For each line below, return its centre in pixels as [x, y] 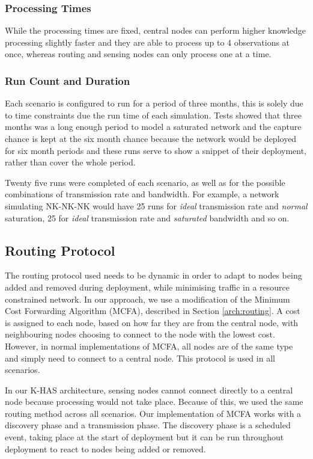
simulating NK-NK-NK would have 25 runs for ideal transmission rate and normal [156, 205]
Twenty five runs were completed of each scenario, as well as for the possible [145, 182]
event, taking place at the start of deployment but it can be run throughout [144, 437]
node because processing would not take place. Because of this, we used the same [154, 402]
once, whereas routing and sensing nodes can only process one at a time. [138, 54]
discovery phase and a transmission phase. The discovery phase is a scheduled [148, 425]
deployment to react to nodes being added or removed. [105, 448]
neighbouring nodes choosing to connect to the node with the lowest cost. [140, 334]
